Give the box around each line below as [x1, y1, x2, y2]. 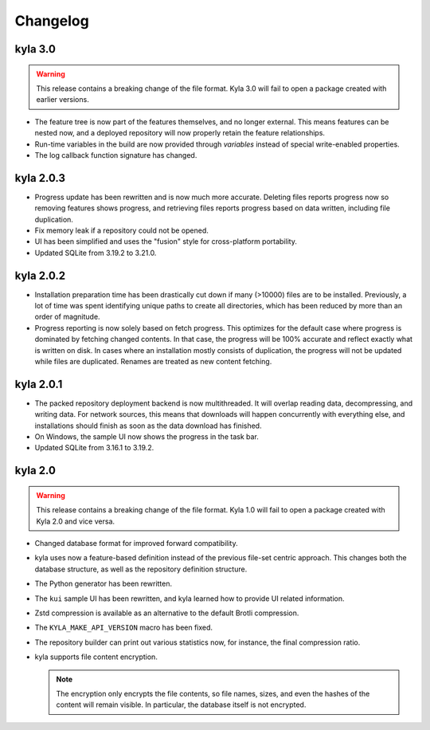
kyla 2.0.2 [14, 269, 66, 282]
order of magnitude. [34, 312, 100, 322]
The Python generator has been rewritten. [34, 579, 173, 589]
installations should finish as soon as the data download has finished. [34, 421, 262, 430]
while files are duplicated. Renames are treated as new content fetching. [34, 357, 272, 367]
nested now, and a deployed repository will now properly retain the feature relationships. [34, 128, 326, 138]
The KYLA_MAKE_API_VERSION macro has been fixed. [34, 622, 213, 633]
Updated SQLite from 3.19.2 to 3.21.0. [34, 248, 157, 257]
